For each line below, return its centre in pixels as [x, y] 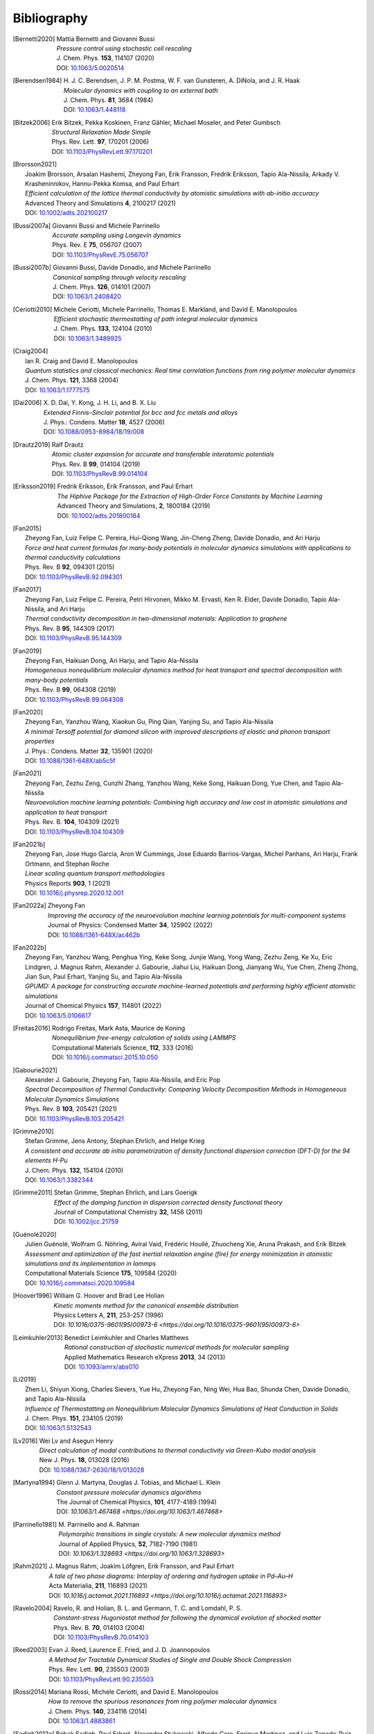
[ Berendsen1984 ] [37, 80]
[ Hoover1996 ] [32, 1296]
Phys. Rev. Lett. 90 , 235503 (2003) [99, 1669]
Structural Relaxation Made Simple [101, 132]
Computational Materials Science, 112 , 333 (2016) [123, 1047]
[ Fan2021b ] [29, 844]
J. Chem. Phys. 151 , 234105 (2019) [74, 1418]
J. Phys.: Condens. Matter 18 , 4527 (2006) [104, 422]
